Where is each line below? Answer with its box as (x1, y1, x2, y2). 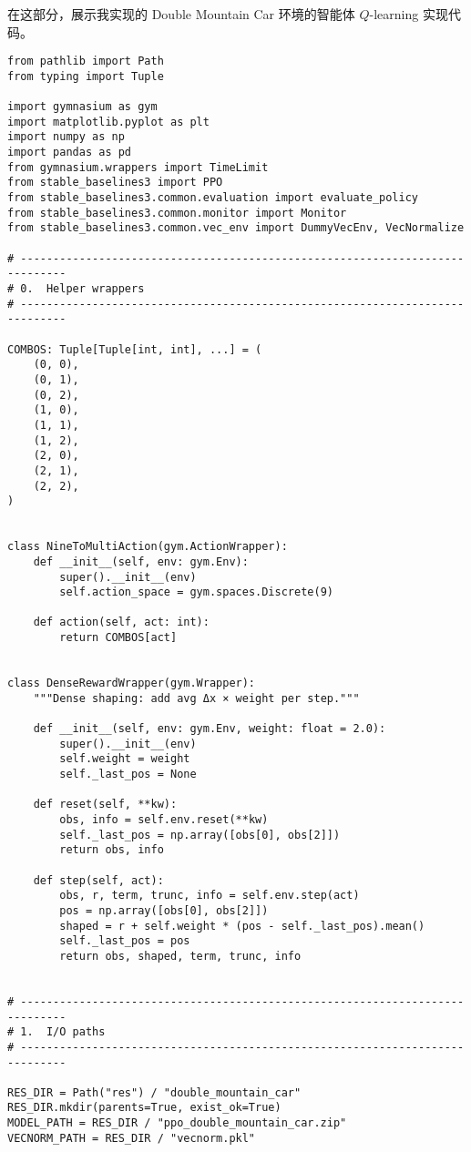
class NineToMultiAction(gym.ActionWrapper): (7, 540, 288, 554)
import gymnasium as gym (7, 100, 158, 114)
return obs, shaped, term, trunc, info (59, 949, 302, 963)
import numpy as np (7, 130, 125, 144)
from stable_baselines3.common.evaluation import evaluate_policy (7, 191, 419, 205)
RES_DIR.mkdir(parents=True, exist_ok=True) (7, 1101, 282, 1115)
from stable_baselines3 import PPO (7, 176, 223, 189)
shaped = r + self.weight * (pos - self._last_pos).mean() (59, 919, 425, 933)
